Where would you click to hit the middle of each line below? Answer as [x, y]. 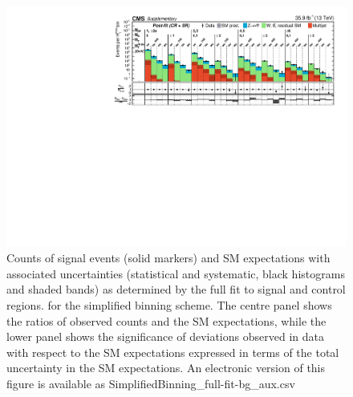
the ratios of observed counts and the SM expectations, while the [166, 320]
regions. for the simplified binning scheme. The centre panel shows [169, 305]
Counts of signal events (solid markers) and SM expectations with [168, 258]
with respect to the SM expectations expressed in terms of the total [173, 352]
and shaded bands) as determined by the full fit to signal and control [176, 289]
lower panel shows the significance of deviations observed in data [165, 336]
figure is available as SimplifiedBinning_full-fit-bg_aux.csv [151, 383]
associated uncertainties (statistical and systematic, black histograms [176, 273]
